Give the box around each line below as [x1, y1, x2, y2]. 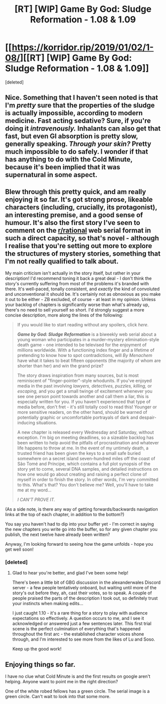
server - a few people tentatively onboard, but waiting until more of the [12, 585, 157, 591]
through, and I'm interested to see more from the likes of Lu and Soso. [12, 636, 156, 642]
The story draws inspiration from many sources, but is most [17, 372, 139, 379]
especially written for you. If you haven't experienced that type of [17, 399, 151, 405]
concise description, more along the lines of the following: [5, 312, 124, 318]
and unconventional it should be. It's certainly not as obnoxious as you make [5, 291, 161, 297]
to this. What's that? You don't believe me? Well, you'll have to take [17, 482, 154, 488]
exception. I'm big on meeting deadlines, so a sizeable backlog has [17, 435, 154, 440]
